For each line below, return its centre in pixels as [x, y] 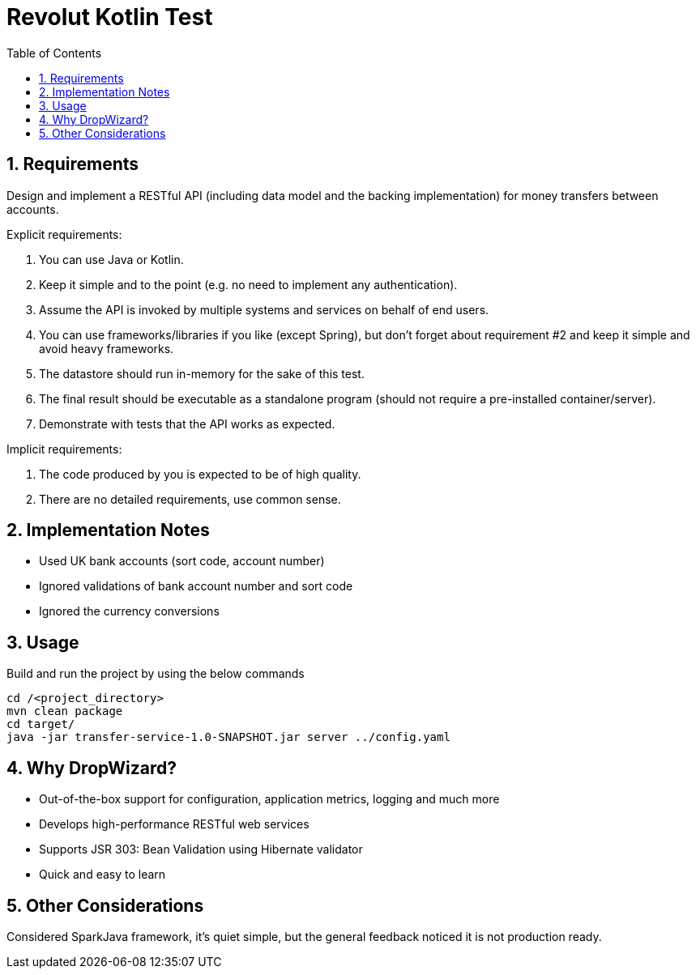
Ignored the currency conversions [129, 611]
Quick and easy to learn [102, 875]
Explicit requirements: [64, 234]
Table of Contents [54, 53]
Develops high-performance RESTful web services [174, 824]
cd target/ [41, 724]
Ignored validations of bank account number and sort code [196, 586]
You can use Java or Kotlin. [111, 259]
